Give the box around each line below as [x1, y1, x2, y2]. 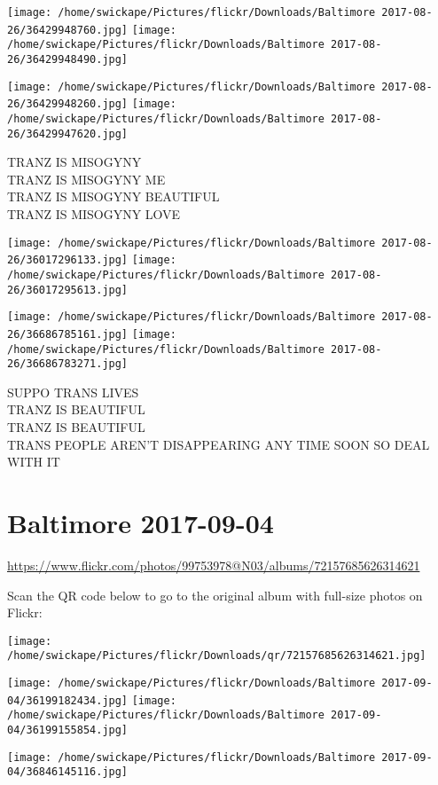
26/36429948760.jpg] [7, 23, 129, 36]
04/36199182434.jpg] [7, 694, 129, 707]
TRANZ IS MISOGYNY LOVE [7, 205, 181, 224]
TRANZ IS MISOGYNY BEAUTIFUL [7, 187, 220, 206]
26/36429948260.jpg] [7, 98, 129, 111]
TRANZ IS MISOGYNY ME [7, 169, 166, 188]
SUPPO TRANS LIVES [7, 382, 139, 401]
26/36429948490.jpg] [7, 52, 129, 66]
